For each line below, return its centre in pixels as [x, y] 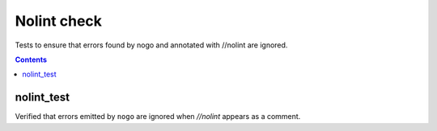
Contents [31, 59]
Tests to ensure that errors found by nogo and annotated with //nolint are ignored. [151, 45]
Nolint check [59, 21]
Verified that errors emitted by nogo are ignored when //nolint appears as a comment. [158, 117]
